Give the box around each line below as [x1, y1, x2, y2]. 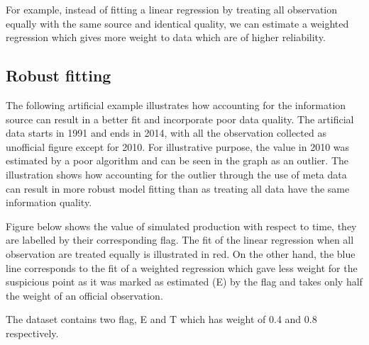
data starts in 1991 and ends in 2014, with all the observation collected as [6, 125, 326, 140]
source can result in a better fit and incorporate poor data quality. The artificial [6, 111, 354, 126]
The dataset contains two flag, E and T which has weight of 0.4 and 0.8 [6, 312, 317, 327]
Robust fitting [6, 64, 111, 86]
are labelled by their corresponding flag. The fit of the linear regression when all [6, 232, 354, 247]
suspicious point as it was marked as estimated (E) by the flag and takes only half [6, 274, 363, 289]
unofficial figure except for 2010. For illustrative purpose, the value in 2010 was [6, 139, 350, 154]
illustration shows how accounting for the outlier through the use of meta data [6, 166, 347, 181]
